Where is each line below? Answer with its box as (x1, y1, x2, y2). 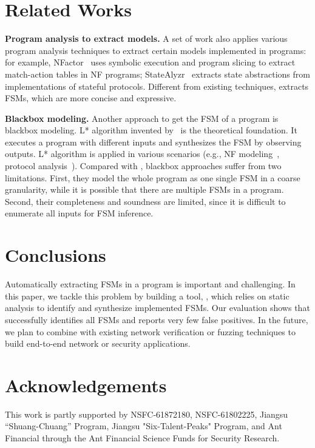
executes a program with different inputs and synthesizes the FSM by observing (5, 135, 302, 148)
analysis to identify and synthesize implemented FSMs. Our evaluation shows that (5, 301, 310, 314)
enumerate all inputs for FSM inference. (5, 207, 154, 219)
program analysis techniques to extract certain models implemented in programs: (5, 44, 307, 56)
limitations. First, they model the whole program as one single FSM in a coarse (5, 171, 300, 184)
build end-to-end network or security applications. (5, 337, 191, 350)
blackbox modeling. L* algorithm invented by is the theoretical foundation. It (5, 124, 297, 136)
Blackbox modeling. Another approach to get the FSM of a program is (5, 112, 279, 124)
